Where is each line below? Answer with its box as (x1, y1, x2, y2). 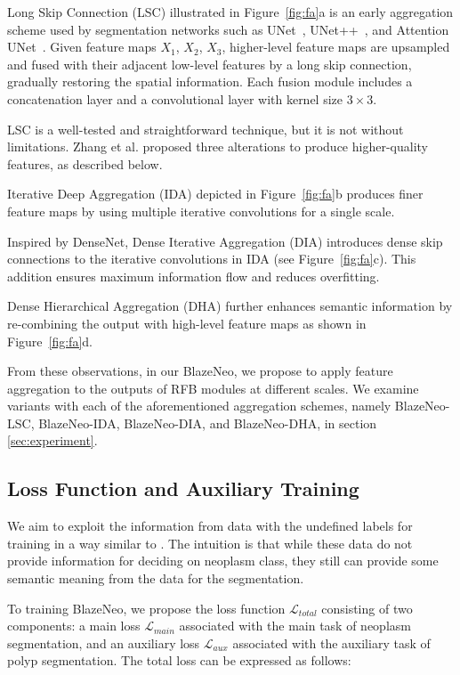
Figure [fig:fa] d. (7, 331, 93, 350)
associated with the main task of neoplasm (179, 616, 411, 635)
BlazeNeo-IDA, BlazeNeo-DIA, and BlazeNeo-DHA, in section (38, 413, 377, 432)
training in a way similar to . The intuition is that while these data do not (7, 533, 413, 552)
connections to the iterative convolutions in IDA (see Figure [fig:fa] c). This (7, 249, 416, 268)
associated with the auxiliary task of (232, 633, 431, 652)
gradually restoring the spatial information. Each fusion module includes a (7, 72, 413, 91)
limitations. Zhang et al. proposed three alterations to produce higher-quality (7, 137, 428, 156)
